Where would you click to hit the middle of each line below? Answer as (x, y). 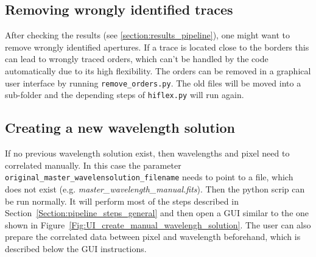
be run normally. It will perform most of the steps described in (122, 201)
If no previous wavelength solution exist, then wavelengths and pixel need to (147, 153)
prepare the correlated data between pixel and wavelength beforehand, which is (153, 237)
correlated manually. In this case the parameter (93, 165)
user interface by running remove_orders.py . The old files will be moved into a (153, 83)
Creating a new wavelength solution (120, 128)
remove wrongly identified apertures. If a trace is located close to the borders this (157, 47)
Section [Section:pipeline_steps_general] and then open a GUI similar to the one (157, 213)
